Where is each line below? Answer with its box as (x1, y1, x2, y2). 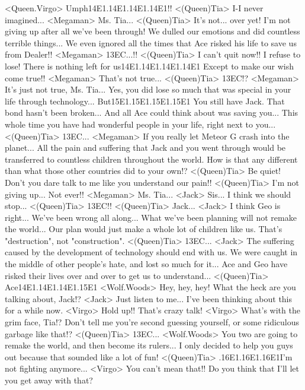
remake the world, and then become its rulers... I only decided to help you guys (5, 339, 293, 351)
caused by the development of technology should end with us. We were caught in (5, 246, 298, 258)
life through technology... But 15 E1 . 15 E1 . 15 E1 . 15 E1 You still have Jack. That (5, 94, 285, 107)
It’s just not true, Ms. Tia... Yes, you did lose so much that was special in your (5, 83, 291, 96)
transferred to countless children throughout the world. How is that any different (5, 153, 298, 165)
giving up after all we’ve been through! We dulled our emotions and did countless (5, 25, 300, 37)
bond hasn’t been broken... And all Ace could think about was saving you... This (5, 106, 298, 119)
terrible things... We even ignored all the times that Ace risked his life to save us (5, 36, 297, 49)
